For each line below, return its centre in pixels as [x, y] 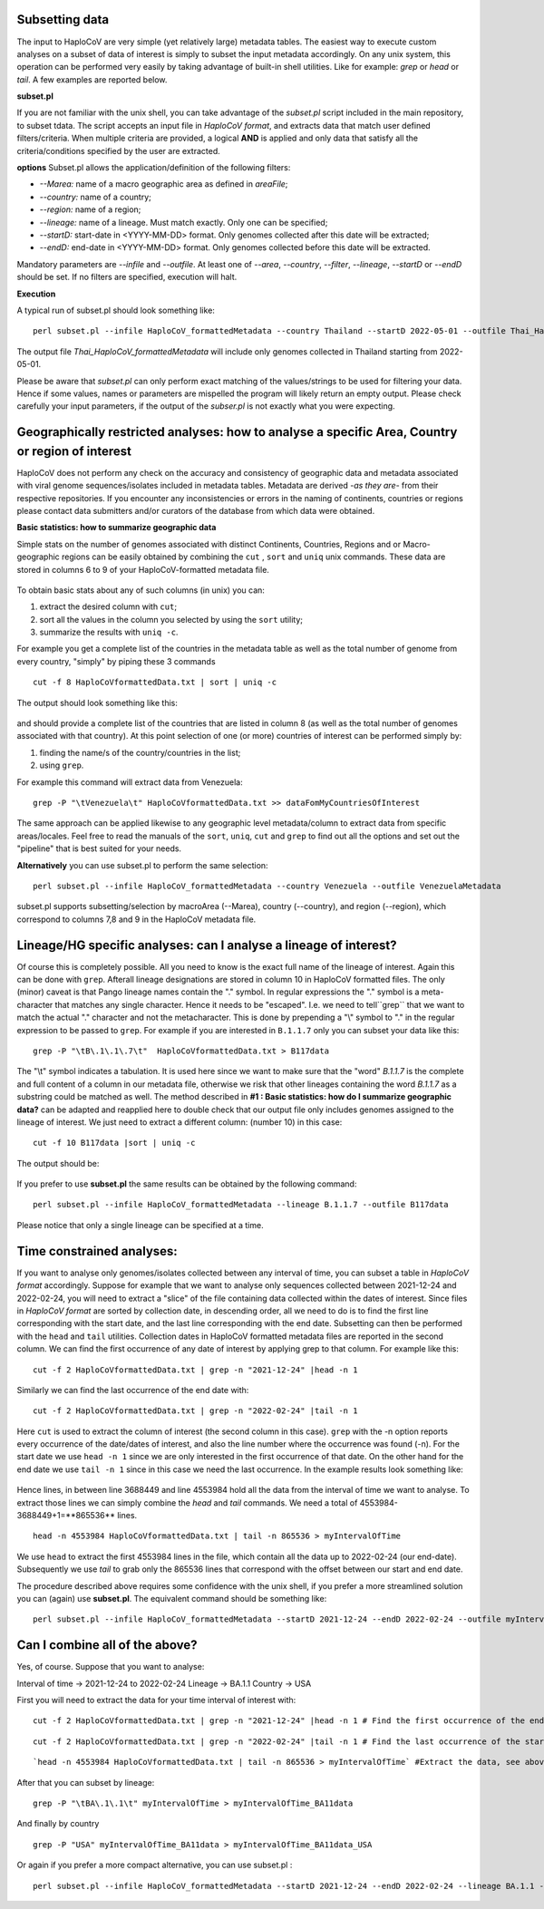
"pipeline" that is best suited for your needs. [99, 848]
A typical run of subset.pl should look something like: [116, 310]
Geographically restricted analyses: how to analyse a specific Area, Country [237, 432]
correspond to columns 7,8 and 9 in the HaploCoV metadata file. [136, 919]
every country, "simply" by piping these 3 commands [117, 661]
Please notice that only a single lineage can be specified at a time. [140, 1225]
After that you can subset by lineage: [86, 1782]
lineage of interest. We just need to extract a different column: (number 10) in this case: [180, 1122]
